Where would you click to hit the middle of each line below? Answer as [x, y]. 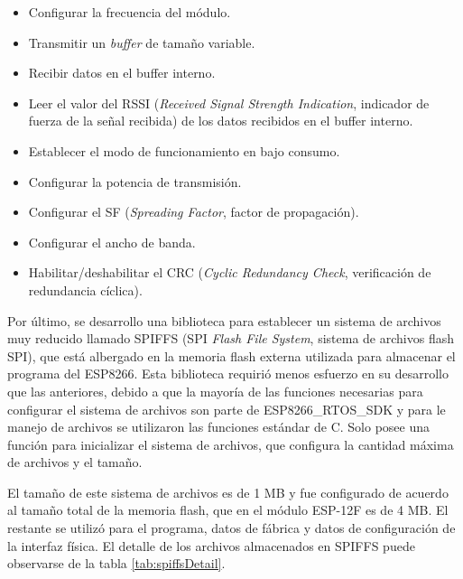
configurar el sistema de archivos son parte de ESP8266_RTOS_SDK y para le [227, 409]
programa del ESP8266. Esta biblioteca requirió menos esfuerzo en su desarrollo [228, 374]
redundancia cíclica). [85, 289]
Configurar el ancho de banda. [112, 242]
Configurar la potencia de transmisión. [135, 181]
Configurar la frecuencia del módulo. [130, 12]
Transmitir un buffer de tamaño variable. [142, 42]
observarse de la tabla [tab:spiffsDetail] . [116, 563]
